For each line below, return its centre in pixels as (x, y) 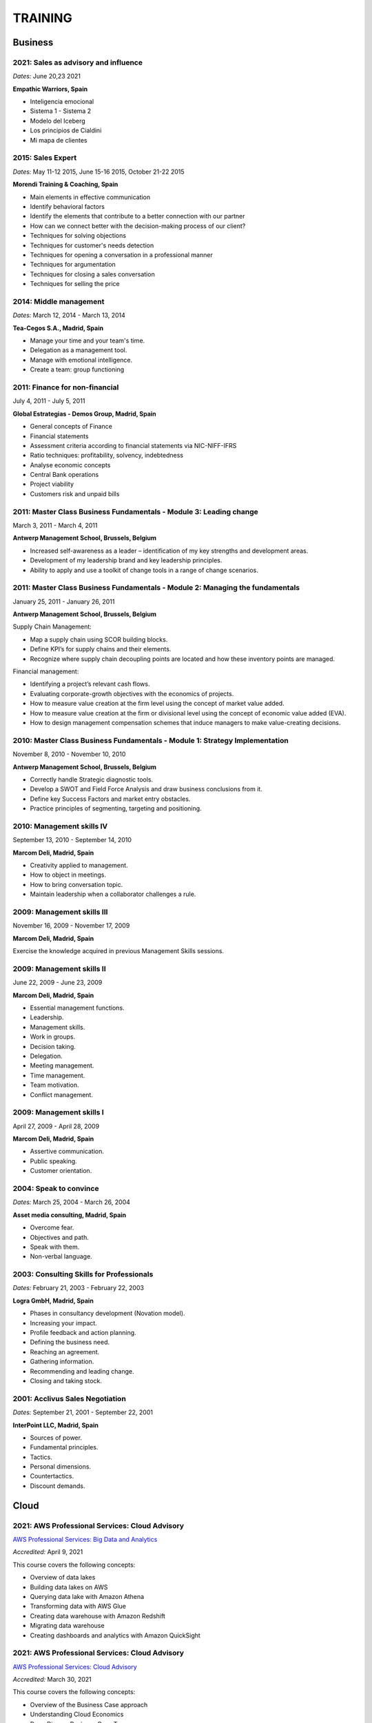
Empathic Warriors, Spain (50, 89)
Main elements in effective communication (90, 197)
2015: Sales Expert (45, 158)
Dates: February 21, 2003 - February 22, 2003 (79, 1288)
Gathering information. (62, 1362)
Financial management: (46, 671)
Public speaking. (53, 1161)
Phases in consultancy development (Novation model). (107, 1314)
